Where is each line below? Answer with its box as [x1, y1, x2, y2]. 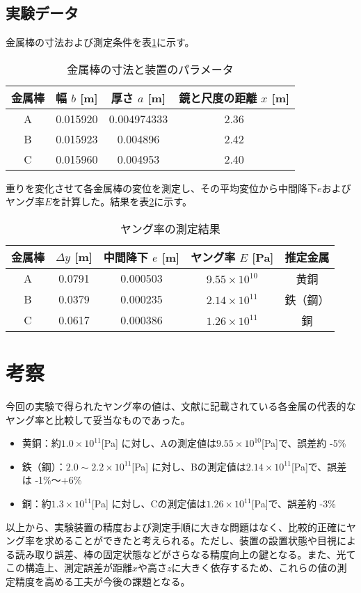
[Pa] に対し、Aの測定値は [101, 436, 216, 450]
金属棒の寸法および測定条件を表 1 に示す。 [6, 35, 195, 49]
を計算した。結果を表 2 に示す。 [51, 194, 192, 209]
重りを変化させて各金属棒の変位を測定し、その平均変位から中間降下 [6, 180, 317, 195]
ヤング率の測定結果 [120, 220, 220, 237]
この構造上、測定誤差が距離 [6, 560, 132, 575]
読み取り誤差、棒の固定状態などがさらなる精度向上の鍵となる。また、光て [15, 546, 356, 561]
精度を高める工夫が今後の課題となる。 [15, 574, 191, 589]
